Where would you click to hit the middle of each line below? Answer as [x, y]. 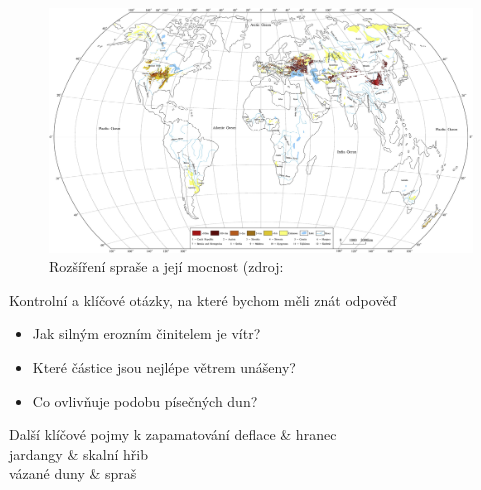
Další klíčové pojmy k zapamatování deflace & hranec [173, 434]
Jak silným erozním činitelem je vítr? [146, 333]
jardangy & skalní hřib [79, 453]
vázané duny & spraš [73, 473]
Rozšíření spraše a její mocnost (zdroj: [166, 266]
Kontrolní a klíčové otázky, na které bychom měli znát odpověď [203, 299]
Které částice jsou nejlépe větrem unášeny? [164, 367]
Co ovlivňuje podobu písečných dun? [145, 400]
